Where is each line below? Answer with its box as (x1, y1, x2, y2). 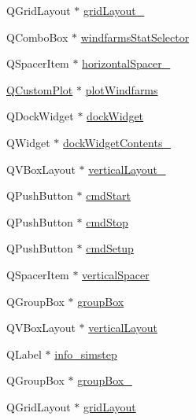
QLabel (6, 345, 42, 362)
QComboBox (6, 28, 68, 45)
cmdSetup (86, 240, 134, 256)
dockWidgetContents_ (62, 134, 171, 150)
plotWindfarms (85, 81, 158, 98)
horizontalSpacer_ (82, 55, 171, 72)
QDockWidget (6, 108, 74, 124)
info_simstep (54, 345, 117, 362)
